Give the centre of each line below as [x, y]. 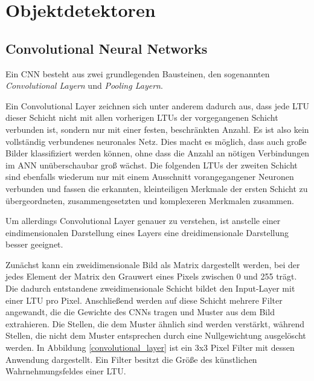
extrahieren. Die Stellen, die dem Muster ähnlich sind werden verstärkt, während [155, 323]
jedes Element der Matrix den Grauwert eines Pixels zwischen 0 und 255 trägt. [151, 276]
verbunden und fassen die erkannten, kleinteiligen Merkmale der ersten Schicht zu [157, 188]
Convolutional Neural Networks [107, 48]
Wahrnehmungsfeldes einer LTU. [66, 371]
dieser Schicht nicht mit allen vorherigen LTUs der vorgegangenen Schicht [142, 117]
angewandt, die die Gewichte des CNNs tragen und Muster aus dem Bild [140, 312]
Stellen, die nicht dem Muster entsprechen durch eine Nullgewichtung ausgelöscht [156, 335]
